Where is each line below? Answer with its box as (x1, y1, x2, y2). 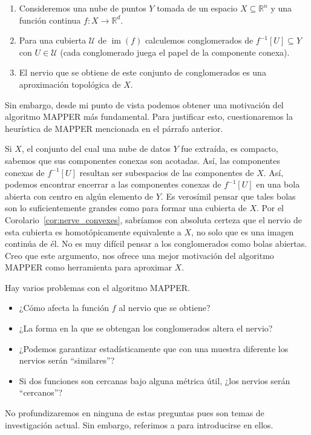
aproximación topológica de (19, 77, 121, 90)
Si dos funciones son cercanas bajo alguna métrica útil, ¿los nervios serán (19, 374, 290, 387)
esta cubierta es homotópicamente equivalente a (5, 225, 182, 238)
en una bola (256, 178, 300, 191)
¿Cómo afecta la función (19, 301, 109, 314)
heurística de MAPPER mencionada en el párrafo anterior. (5, 122, 223, 134)
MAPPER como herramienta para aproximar (5, 261, 172, 273)
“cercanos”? (19, 386, 63, 399)
